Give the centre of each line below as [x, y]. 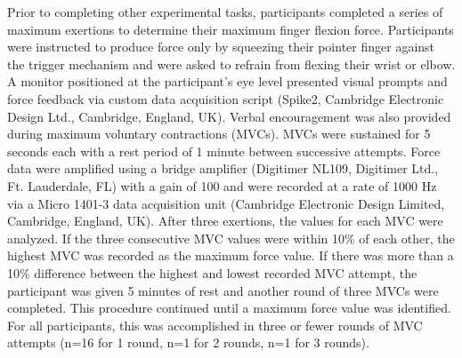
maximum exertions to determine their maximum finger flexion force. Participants [231, 29]
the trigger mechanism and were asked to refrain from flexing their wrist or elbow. [231, 64]
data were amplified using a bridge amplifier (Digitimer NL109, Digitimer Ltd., [223, 168]
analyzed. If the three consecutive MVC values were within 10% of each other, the [231, 238]
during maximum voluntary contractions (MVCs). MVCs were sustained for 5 [219, 134]
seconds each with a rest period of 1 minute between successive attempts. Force [224, 151]
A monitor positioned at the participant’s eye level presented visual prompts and [227, 81]
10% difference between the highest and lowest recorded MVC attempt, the [212, 272]
